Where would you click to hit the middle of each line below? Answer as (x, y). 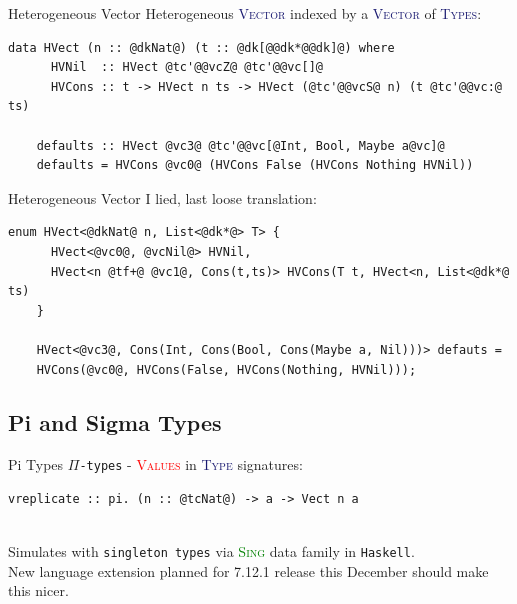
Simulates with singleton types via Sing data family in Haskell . (211, 551)
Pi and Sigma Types (115, 422)
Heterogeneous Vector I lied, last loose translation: (162, 197)
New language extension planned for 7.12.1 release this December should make (248, 570)
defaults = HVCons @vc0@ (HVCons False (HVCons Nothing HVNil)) (255, 165)
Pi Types (36, 464)
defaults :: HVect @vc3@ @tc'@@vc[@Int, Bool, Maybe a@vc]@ (240, 145)
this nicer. (38, 590)
